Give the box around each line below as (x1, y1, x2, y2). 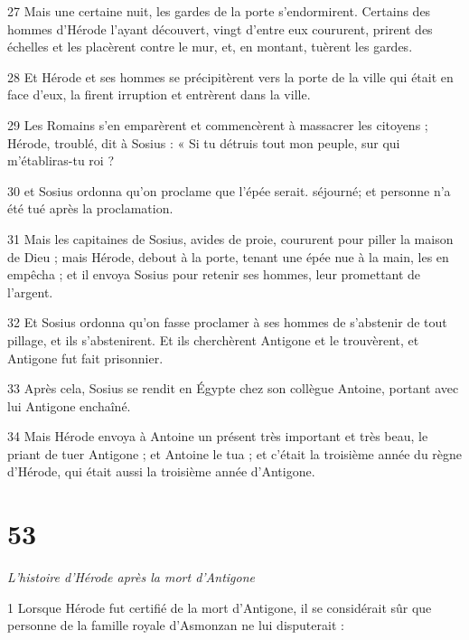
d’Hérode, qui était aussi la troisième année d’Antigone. (7, 462, 315, 481)
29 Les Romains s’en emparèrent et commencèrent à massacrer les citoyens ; (7, 115, 428, 134)
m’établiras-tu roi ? (7, 151, 114, 170)
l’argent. (7, 282, 53, 301)
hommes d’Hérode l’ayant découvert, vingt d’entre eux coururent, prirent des (7, 19, 433, 38)
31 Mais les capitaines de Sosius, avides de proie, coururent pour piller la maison (7, 229, 454, 248)
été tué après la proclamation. (7, 199, 174, 218)
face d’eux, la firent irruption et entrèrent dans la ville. (7, 85, 311, 104)
